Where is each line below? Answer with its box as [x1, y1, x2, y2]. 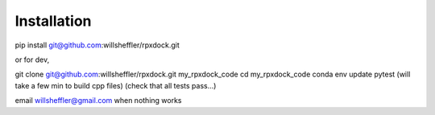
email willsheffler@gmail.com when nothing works [14, 96, 182, 105]
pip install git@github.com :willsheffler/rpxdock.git [14, 40, 180, 50]
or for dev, [14, 55, 50, 64]
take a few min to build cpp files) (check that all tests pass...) [14, 80, 217, 90]
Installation [14, 12, 92, 30]
